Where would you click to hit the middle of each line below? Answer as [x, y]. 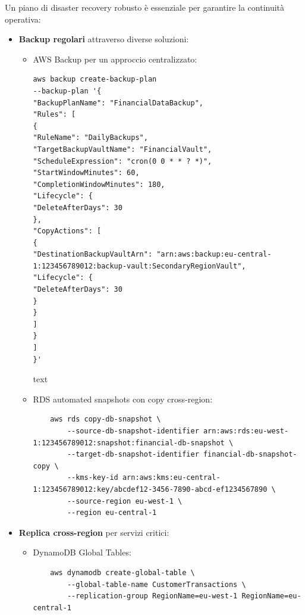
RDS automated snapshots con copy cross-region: [123, 399]
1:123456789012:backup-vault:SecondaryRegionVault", [139, 266]
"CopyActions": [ [67, 231]
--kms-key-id [92, 478]
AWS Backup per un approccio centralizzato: [115, 59]
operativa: [23, 19]
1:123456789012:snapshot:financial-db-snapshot [129, 443]
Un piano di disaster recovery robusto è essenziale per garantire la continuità [145, 7]
